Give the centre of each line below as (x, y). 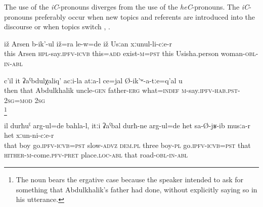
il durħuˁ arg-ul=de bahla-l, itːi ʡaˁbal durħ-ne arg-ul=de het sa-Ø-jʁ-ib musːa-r (127, 125)
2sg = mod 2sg (25, 100)
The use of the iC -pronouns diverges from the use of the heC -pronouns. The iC (127, 7)
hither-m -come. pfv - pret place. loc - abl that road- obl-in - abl (96, 155)
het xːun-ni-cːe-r (29, 135)
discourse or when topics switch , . (57, 27)
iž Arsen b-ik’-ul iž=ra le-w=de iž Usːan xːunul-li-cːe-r (88, 43)
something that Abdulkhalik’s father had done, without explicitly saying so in (137, 189)
